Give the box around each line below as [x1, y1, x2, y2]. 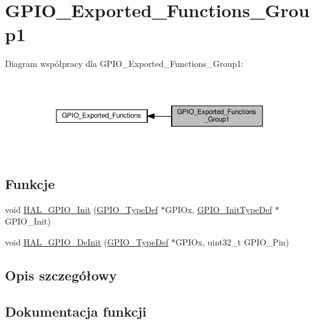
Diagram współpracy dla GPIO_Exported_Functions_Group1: [5, 57, 244, 70]
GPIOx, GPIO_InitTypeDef [165, 202, 272, 215]
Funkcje [5, 174, 55, 193]
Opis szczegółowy [5, 265, 117, 284]
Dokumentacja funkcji [5, 301, 147, 320]
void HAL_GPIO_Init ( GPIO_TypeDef [5, 202, 158, 215]
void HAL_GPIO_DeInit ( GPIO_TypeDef [5, 235, 169, 248]
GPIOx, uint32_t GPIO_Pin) [175, 235, 289, 248]
